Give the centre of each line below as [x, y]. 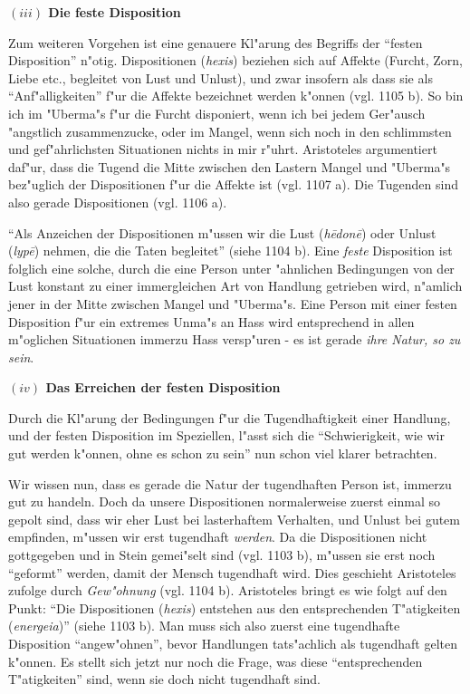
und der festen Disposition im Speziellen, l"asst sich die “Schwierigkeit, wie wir [226, 435]
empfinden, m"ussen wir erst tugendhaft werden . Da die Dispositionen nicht [218, 537]
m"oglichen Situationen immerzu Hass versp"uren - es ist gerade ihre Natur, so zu [235, 339]
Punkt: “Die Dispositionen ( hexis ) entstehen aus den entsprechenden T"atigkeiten [235, 607]
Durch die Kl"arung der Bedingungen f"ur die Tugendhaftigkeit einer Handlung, [230, 417]
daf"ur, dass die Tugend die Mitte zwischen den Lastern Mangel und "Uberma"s [230, 166]
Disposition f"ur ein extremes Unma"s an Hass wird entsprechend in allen [211, 321]
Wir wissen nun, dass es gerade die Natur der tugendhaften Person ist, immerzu [230, 483]
